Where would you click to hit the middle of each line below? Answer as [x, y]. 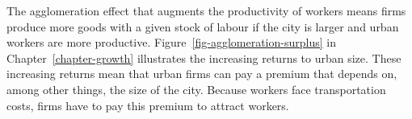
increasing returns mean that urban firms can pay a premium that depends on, [202, 74]
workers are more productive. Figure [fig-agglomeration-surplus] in [171, 42]
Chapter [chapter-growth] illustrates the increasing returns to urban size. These [204, 57]
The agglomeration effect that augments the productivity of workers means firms [206, 10]
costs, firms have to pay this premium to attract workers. [148, 105]
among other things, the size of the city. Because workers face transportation [196, 89]
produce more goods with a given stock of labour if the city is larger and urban [203, 26]
